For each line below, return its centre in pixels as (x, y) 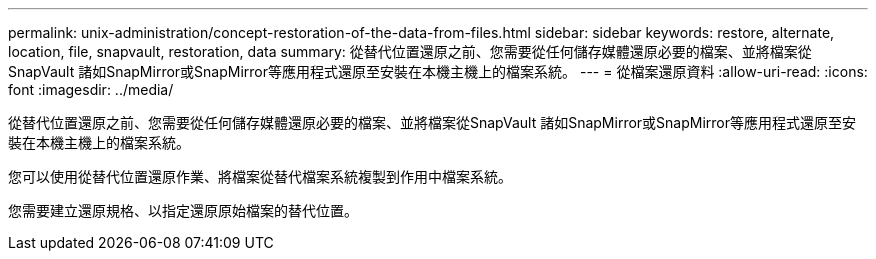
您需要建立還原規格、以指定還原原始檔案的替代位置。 (183, 210)
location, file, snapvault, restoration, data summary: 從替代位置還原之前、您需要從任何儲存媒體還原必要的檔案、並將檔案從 (410, 51)
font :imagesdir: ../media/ (91, 89)
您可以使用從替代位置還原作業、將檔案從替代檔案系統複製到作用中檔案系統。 (260, 176)
